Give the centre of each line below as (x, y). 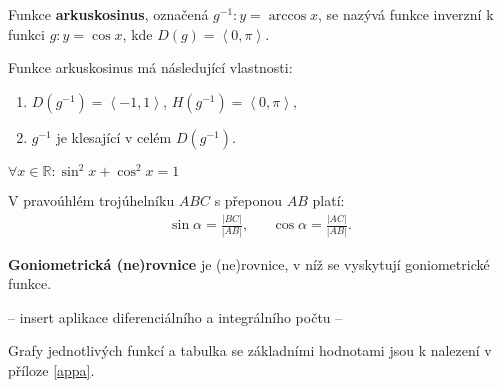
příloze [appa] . (51, 369)
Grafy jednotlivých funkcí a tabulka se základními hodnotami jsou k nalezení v (250, 350)
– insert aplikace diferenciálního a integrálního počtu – (175, 316)
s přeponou (248, 200)
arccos (287, 16)
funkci (26, 33)
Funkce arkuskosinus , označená (108, 14)
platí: (328, 200)
